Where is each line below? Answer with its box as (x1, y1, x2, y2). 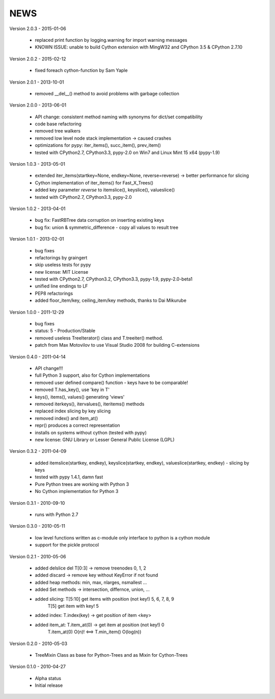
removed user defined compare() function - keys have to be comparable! (35, 379, 188, 385)
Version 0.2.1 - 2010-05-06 (9, 553, 66, 559)
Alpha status (35, 675, 61, 681)
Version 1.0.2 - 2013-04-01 (9, 205, 66, 212)
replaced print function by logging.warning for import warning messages (35, 37, 188, 43)
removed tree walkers (35, 128, 81, 134)
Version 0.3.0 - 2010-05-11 (9, 523, 66, 529)
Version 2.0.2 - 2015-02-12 (9, 56, 66, 62)
